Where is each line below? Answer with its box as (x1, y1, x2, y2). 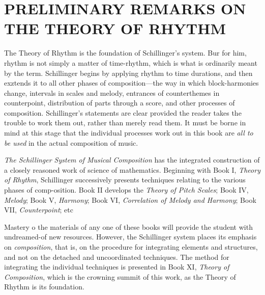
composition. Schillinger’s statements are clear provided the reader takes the (4, 107, 242, 118)
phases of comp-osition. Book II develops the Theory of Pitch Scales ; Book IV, (4, 184, 249, 195)
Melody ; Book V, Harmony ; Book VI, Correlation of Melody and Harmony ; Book (4, 194, 256, 205)
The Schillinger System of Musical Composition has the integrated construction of (4, 154, 260, 165)
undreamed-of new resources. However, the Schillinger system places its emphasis (4, 231, 257, 242)
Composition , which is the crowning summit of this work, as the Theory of (4, 271, 236, 282)
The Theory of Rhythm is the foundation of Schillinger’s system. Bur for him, (4, 47, 247, 58)
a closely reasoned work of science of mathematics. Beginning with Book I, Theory (4, 164, 260, 175)
